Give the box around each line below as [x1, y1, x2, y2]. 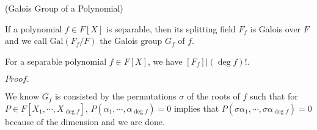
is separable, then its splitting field [106, 22, 236, 35]
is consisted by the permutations [54, 90, 177, 103]
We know [5, 90, 39, 103]
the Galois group [100, 34, 162, 47]
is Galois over [250, 22, 301, 35]
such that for [249, 90, 298, 103]
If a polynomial [5, 22, 62, 35]
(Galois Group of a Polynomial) [5, 2, 123, 14]
